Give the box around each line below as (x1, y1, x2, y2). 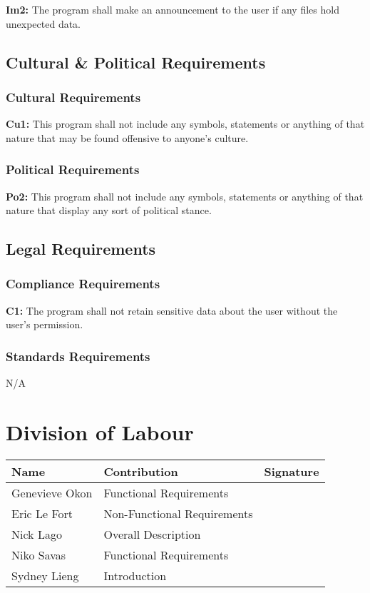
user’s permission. (6, 317, 83, 332)
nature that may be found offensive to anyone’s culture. (6, 130, 249, 145)
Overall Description (103, 525, 201, 542)
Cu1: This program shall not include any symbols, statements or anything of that (6, 116, 365, 131)
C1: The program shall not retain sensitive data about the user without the (6, 303, 338, 318)
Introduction (103, 567, 167, 584)
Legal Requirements (6, 238, 156, 260)
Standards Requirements (6, 347, 150, 365)
